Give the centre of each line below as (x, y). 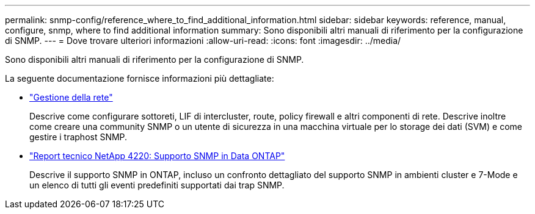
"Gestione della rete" (71, 97)
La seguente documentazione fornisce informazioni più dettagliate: (140, 78)
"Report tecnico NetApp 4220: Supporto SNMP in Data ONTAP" (157, 156)
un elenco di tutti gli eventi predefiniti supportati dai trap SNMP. (157, 185)
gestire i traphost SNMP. (78, 137)
